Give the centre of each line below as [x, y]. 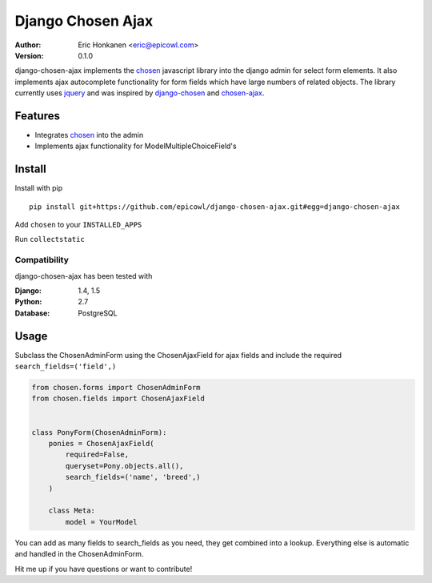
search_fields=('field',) [66, 367]
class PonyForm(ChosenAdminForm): [99, 432]
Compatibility [42, 260]
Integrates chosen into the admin [89, 135]
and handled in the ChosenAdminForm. [79, 554]
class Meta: [72, 511]
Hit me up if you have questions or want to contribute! [104, 569]
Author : [28, 45]
